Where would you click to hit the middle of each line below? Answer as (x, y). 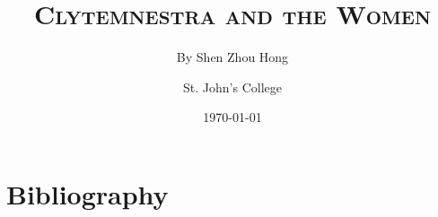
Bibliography (88, 193)
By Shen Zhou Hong (232, 57)
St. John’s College (232, 87)
